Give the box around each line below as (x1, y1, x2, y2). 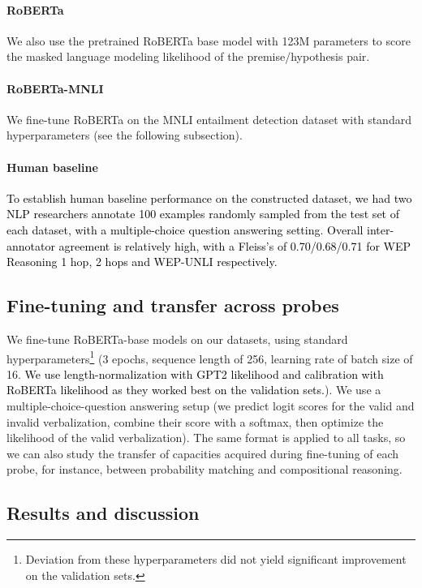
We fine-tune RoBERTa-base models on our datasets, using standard (6, 330, 348, 347)
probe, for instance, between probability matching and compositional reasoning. (6, 461, 403, 478)
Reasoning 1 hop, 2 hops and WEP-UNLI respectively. (6, 253, 278, 270)
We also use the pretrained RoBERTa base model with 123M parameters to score (6, 32, 411, 49)
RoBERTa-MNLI (6, 79, 104, 97)
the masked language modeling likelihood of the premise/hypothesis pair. (6, 48, 370, 65)
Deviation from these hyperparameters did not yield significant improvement (25, 551, 407, 568)
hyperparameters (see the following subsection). (6, 127, 243, 144)
